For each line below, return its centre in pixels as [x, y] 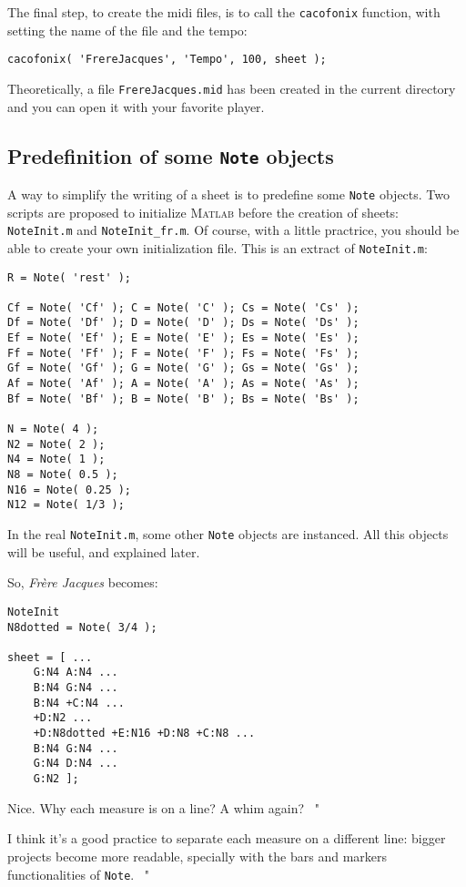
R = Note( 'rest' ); [70, 277]
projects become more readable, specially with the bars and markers [198, 856]
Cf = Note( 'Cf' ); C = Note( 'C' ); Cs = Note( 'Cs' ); [183, 307]
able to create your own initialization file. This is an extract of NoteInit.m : [218, 247]
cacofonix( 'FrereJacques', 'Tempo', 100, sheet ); [167, 60]
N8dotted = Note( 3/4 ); [82, 627]
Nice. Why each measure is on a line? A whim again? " [163, 807]
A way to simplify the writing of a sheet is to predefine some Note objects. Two [228, 194]
